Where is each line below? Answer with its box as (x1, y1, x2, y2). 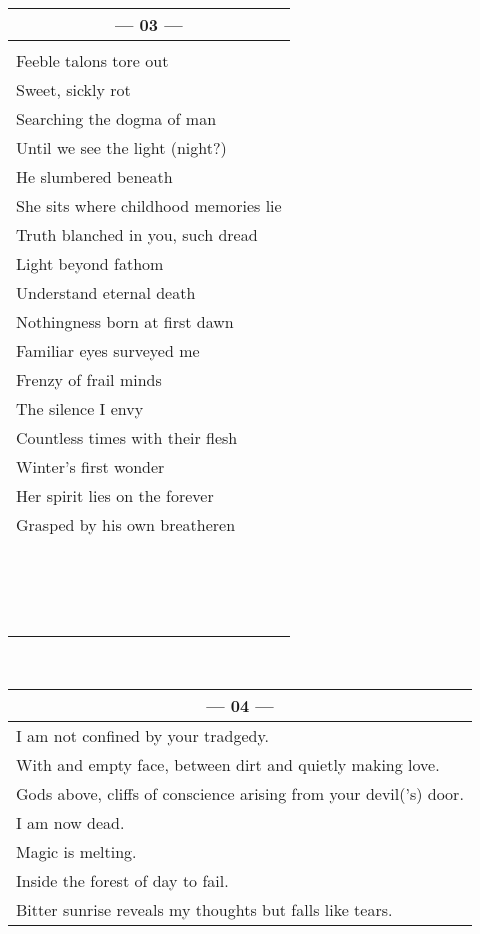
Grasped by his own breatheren (16, 513, 236, 536)
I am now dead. (16, 810, 125, 834)
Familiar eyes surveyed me (16, 339, 200, 362)
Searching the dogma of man (16, 107, 217, 130)
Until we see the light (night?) (16, 136, 227, 159)
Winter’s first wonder (16, 455, 165, 478)
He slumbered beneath (16, 165, 173, 188)
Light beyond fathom (16, 252, 164, 275)
